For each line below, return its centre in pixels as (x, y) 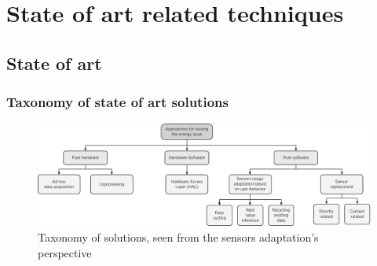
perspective (65, 252)
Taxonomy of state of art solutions (117, 102)
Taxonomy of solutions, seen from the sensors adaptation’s (178, 236)
